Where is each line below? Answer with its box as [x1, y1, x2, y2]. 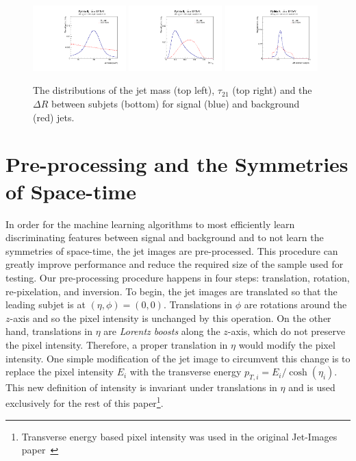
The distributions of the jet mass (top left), [33, 83, 215, 97]
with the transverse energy [129, 364, 242, 379]
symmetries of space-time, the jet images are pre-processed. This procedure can [5, 243, 338, 258]
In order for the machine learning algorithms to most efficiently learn [5, 216, 295, 231]
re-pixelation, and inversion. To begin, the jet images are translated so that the [5, 284, 338, 298]
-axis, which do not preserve [227, 324, 346, 338]
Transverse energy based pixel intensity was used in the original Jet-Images [21, 429, 338, 443]
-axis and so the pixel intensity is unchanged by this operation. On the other [10, 310, 331, 325]
